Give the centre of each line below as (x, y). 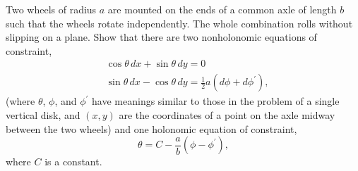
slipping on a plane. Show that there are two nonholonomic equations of (161, 37)
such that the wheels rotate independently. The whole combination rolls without (179, 23)
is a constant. (73, 161)
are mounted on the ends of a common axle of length (222, 9)
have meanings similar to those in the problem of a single (216, 101)
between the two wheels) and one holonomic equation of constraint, (151, 128)
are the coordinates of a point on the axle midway (227, 115)
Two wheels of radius (51, 9)
